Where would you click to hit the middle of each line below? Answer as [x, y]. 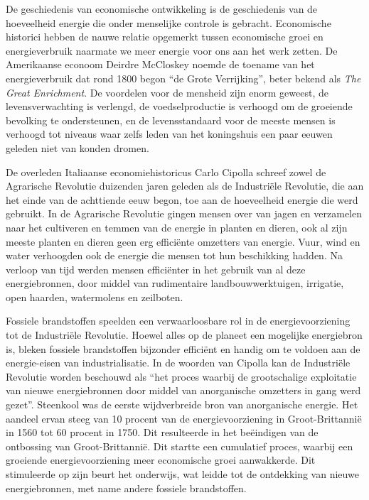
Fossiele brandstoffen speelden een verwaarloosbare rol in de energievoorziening [178, 321]
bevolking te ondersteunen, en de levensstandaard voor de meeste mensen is [171, 120]
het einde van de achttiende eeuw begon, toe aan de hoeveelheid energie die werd [182, 199]
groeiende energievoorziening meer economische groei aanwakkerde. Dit [161, 460]
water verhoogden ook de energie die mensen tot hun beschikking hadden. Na [174, 255]
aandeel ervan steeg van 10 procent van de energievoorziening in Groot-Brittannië [184, 418]
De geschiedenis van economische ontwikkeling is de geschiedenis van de [162, 9]
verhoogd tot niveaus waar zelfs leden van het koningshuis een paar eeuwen [169, 134]
